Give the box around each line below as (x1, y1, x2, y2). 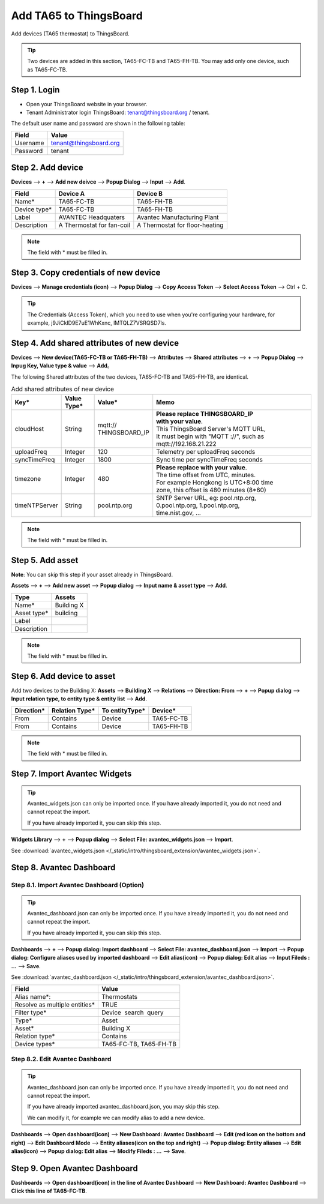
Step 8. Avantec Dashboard (11, 862, 116, 873)
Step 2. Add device (11, 163, 83, 173)
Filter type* (14, 1008, 47, 1017)
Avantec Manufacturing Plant (137, 213, 219, 221)
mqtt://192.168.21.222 (156, 439, 217, 448)
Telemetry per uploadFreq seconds (156, 447, 256, 456)
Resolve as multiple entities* (14, 1000, 95, 1008)
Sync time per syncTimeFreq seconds (156, 455, 263, 463)
